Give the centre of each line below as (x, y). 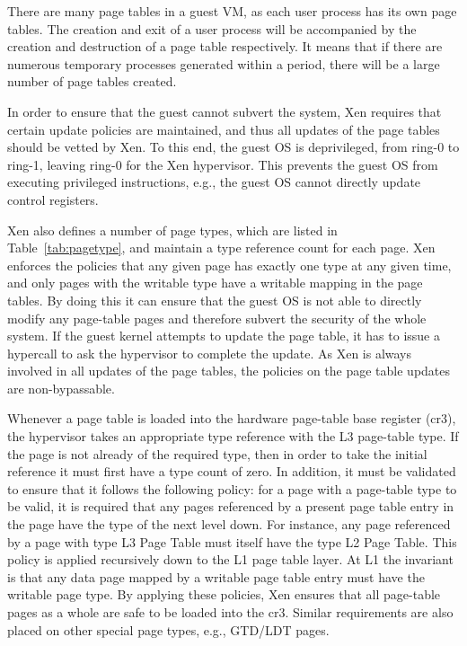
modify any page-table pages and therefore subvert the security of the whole (217, 318)
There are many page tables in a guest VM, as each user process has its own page (232, 11)
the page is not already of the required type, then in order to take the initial (217, 453)
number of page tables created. (92, 81)
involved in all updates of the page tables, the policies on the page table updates (229, 371)
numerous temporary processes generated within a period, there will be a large (224, 63)
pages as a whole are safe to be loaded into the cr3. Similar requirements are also (230, 612)
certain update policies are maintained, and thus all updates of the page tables (224, 129)
